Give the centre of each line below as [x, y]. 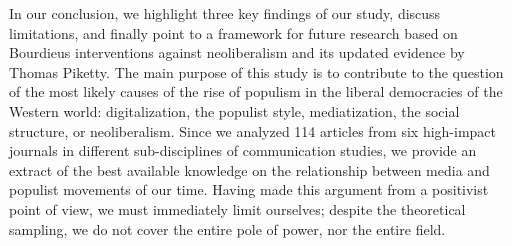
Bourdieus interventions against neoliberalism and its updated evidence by [237, 52]
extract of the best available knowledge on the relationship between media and [249, 169]
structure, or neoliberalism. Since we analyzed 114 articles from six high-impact [253, 130]
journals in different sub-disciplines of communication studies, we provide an [243, 150]
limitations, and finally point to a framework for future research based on [233, 32]
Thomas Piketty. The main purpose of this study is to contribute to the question [256, 71]
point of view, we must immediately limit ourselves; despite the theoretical [237, 208]
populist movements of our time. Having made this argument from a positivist [249, 189]
